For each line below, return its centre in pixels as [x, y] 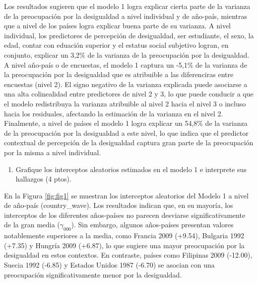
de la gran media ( [32, 225]
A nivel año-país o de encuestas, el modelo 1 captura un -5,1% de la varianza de [126, 64]
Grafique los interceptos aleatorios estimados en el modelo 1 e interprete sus [131, 169]
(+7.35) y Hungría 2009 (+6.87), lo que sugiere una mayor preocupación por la [124, 245]
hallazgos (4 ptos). [43, 179]
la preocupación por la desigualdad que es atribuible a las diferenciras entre [119, 74]
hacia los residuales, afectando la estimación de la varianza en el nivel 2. [114, 113]
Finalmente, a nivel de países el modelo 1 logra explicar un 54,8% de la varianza [126, 123]
